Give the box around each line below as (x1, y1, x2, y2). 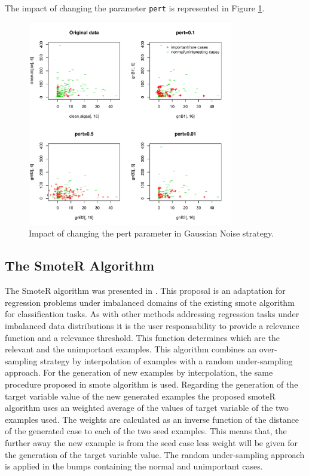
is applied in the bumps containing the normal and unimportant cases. (5, 460, 263, 472)
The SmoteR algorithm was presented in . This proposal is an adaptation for (5, 284, 286, 297)
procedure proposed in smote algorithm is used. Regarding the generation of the (5, 377, 298, 390)
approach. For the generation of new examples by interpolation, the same (5, 366, 273, 379)
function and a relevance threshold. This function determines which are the (5, 331, 280, 343)
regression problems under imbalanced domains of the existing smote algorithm (5, 296, 295, 308)
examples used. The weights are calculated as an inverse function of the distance (5, 413, 299, 425)
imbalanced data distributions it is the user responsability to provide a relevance (5, 320, 299, 332)
